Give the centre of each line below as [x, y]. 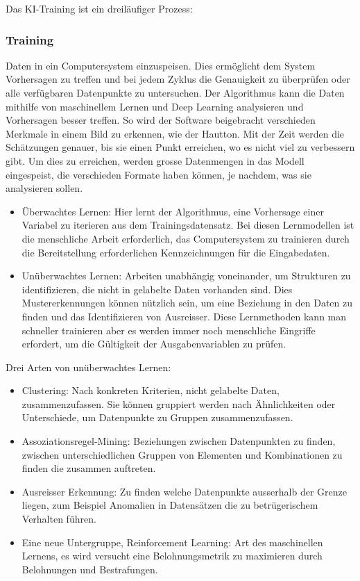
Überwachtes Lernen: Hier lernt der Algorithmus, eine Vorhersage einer [173, 211]
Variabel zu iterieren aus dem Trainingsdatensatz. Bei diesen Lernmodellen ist [188, 225]
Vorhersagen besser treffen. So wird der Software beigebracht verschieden [161, 120]
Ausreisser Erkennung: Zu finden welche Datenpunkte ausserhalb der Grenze [184, 491]
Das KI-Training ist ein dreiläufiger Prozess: [99, 8]
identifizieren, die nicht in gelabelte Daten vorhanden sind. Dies [157, 289]
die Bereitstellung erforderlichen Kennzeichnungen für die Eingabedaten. [176, 252]
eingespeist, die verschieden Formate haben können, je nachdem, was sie [158, 174]
